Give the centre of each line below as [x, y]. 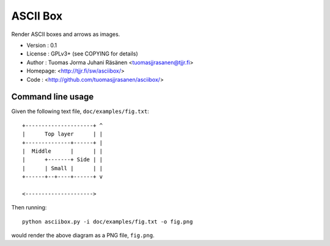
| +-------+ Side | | [63, 160]
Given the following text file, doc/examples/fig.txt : [80, 111]
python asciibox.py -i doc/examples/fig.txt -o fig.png [108, 222]
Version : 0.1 [42, 45]
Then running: [29, 208]
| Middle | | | [63, 151]
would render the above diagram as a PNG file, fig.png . [83, 236]
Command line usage [53, 97]
